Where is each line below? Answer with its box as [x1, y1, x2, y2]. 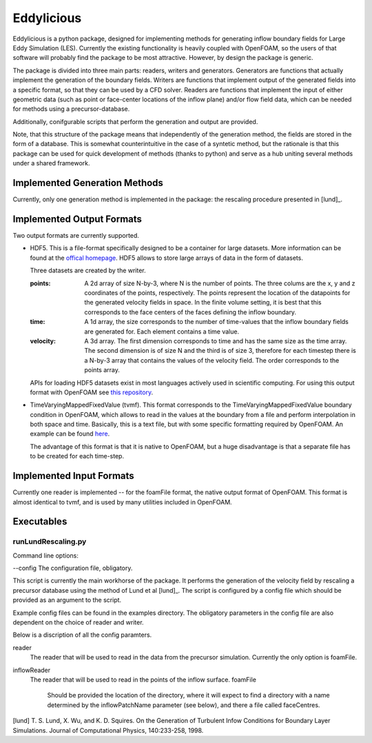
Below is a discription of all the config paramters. [12, 631, 152, 639]
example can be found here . [30, 429, 110, 438]
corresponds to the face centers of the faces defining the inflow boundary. [84, 307, 296, 316]
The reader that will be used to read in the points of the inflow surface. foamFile [30, 675, 256, 684]
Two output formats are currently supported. [12, 232, 139, 240]
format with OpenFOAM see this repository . [30, 388, 154, 396]
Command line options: [12, 551, 79, 560]
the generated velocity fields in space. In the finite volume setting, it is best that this [84, 298, 322, 307]
